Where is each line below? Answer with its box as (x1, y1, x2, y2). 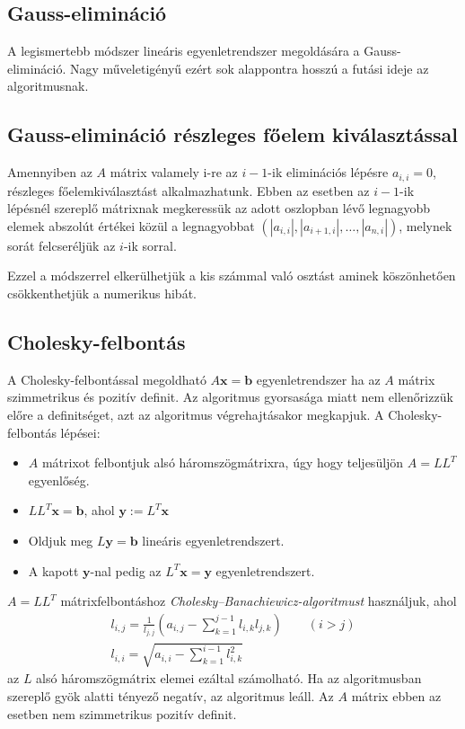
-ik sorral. (123, 236, 177, 254)
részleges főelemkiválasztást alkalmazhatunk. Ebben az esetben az (7, 181, 370, 200)
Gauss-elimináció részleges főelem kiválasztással (7, 120, 459, 148)
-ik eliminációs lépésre (268, 163, 389, 182)
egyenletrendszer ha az (256, 369, 381, 388)
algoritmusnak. (7, 76, 89, 95)
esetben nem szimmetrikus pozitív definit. (7, 704, 237, 723)
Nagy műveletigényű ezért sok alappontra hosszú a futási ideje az (69, 58, 429, 77)
